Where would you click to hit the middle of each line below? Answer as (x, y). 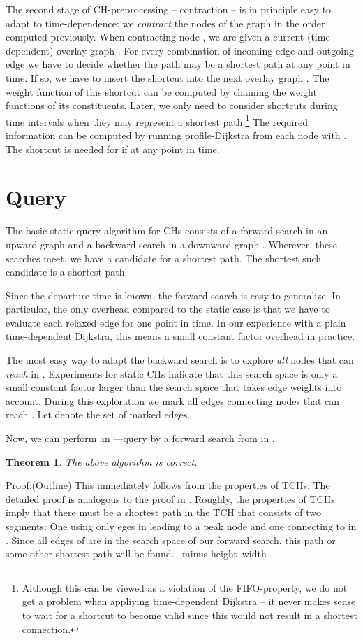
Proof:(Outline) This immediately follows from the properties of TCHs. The (168, 485)
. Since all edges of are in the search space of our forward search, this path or (171, 540)
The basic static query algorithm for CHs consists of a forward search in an (167, 230)
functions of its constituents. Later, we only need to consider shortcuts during (172, 105)
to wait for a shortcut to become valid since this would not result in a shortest (190, 614)
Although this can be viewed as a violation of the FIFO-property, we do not (185, 587)
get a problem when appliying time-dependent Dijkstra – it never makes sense (189, 601)
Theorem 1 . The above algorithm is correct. (102, 461)
